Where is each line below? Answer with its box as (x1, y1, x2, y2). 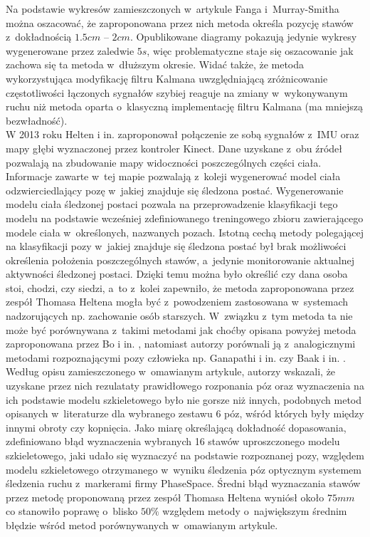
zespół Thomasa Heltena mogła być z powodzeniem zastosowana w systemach (6, 294, 349, 309)
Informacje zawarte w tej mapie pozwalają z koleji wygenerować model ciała (6, 169, 341, 184)
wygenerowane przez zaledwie (6, 43, 134, 58)
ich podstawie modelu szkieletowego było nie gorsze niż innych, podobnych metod (6, 392, 362, 407)
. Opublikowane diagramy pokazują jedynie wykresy (129, 29, 357, 44)
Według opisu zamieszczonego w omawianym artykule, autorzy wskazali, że (6, 364, 336, 379)
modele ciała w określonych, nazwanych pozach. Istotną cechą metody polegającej (6, 224, 364, 239)
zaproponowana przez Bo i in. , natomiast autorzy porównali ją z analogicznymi (6, 336, 356, 351)
